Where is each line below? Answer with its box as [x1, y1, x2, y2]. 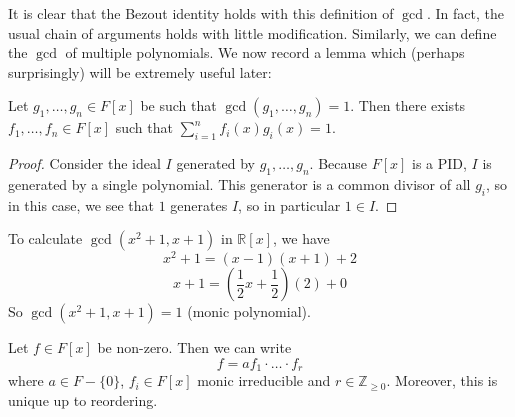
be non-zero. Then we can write [97, 337, 292, 358]
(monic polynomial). [187, 301, 311, 322]
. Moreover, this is [386, 370, 498, 391]
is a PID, [412, 153, 467, 174]
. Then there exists [350, 95, 466, 116]
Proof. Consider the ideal [8, 153, 161, 174]
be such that [140, 95, 217, 116]
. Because [309, 153, 367, 174]
